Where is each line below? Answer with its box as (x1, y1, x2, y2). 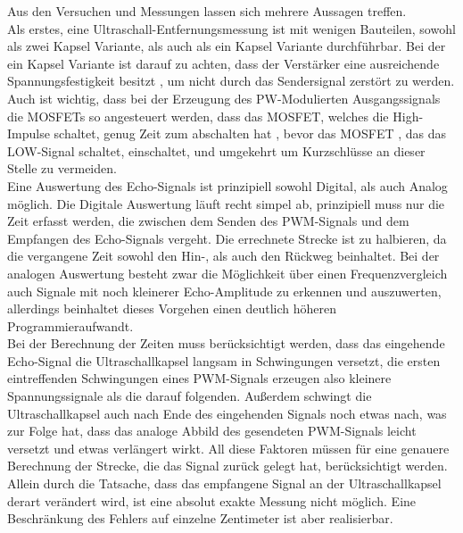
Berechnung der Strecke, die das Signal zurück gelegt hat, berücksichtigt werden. (7, 456, 448, 475)
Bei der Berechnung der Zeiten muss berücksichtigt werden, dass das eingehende (7, 334, 445, 353)
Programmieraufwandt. (7, 316, 134, 335)
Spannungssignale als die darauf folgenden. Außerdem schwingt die (7, 387, 372, 405)
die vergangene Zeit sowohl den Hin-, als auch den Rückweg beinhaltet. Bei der (7, 246, 440, 265)
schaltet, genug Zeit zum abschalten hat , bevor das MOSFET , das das (54, 124, 447, 143)
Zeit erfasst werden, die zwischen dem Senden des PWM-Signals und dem (7, 212, 409, 230)
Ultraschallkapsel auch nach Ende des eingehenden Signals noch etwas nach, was (7, 404, 447, 422)
